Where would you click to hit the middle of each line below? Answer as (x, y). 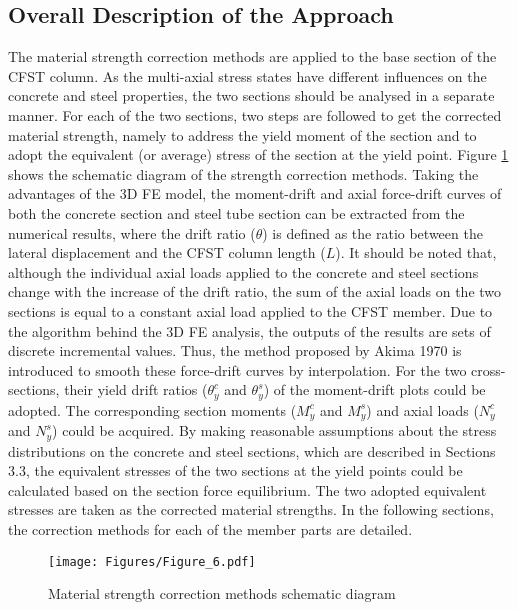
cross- (488, 369)
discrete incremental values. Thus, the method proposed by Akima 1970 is (235, 350)
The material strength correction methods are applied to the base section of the (252, 56)
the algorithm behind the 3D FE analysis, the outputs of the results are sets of (249, 330)
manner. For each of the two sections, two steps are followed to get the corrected (255, 114)
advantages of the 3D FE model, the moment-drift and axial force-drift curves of (255, 193)
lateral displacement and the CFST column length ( (167, 252)
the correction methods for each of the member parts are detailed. (210, 529)
